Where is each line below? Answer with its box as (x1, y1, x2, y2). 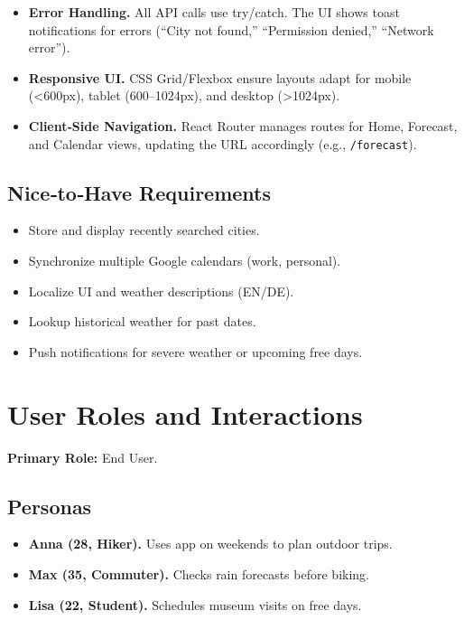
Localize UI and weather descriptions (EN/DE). (28, 281, 294, 300)
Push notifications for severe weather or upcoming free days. (28, 342, 363, 361)
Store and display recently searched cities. (28, 221, 260, 240)
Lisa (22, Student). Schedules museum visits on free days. (28, 595, 362, 614)
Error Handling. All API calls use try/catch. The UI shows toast (28, 3, 400, 21)
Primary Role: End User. (7, 447, 158, 466)
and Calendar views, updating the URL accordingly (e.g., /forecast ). (28, 134, 417, 153)
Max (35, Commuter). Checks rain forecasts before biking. (28, 564, 369, 583)
